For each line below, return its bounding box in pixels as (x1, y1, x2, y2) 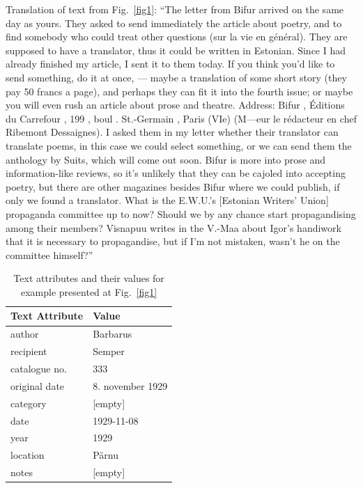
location (10, 448, 45, 462)
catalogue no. (10, 361, 67, 375)
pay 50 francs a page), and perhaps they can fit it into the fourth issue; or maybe (6, 84, 353, 98)
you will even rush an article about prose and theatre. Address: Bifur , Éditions (6, 97, 345, 112)
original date (10, 378, 65, 393)
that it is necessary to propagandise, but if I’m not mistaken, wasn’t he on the (6, 234, 340, 249)
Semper (93, 344, 125, 359)
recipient (10, 344, 47, 359)
